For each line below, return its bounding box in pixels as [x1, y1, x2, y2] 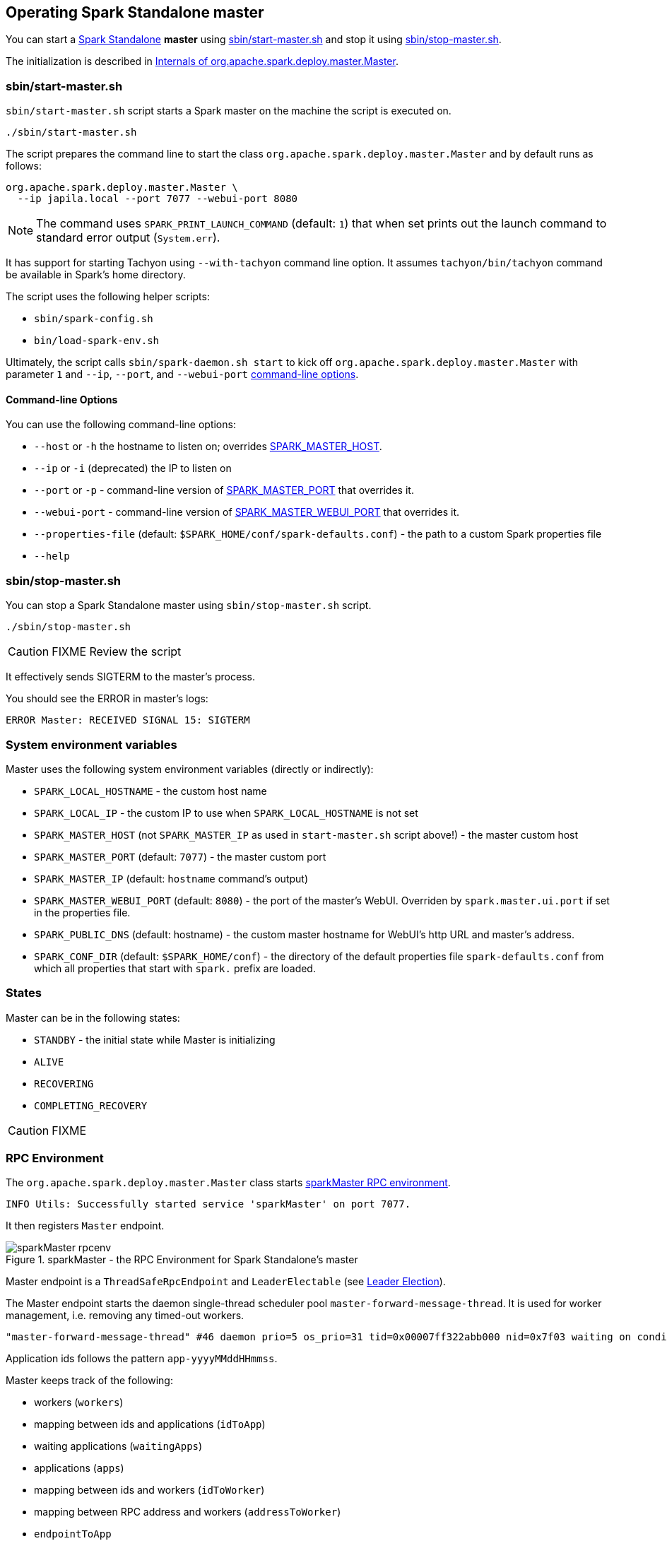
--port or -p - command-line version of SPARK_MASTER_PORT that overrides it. [34, 484, 414, 497]
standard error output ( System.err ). [36, 230, 220, 245]
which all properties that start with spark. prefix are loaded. [34, 962, 316, 974]
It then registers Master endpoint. [6, 1220, 165, 1232]
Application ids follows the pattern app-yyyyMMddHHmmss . [6, 1352, 278, 1365]
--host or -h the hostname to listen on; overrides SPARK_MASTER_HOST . [34, 440, 382, 453]
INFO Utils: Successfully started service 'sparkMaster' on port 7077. [6, 1198, 411, 1210]
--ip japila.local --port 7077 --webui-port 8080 [17, 193, 298, 205]
